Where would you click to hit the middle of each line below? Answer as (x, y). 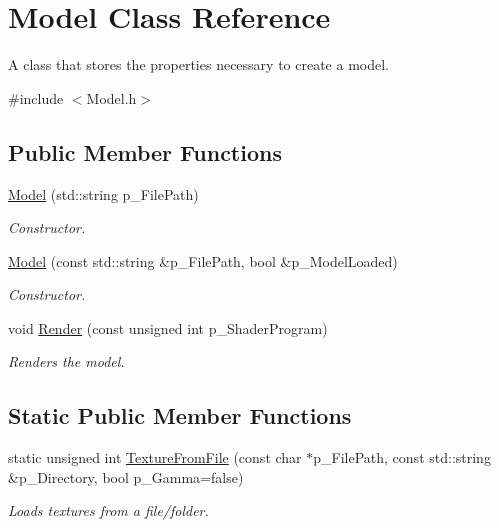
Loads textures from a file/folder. (108, 510)
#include (36, 97)
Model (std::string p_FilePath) (103, 193)
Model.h (111, 97)
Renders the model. (66, 361)
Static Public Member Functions (180, 415)
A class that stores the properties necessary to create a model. (198, 64)
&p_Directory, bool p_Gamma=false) (126, 476)
